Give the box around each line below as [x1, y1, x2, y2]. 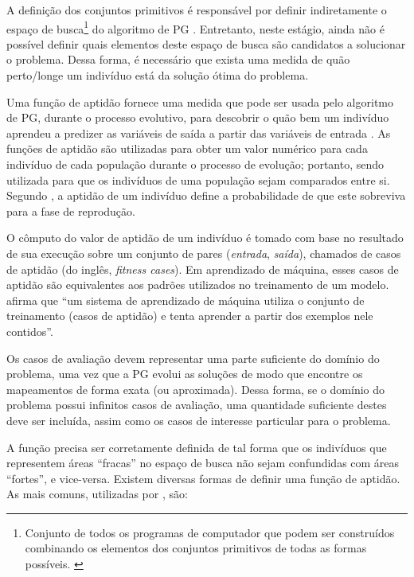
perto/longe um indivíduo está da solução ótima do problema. [6, 67, 309, 84]
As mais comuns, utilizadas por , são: [6, 485, 188, 502]
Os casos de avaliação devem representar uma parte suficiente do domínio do [6, 349, 380, 366]
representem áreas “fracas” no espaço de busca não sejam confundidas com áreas [6, 454, 400, 471]
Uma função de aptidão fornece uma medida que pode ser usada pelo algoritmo [6, 93, 393, 110]
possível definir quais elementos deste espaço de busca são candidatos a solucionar [6, 35, 406, 52]
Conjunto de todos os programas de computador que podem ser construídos [25, 524, 395, 540]
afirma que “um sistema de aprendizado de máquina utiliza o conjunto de [6, 291, 365, 308]
